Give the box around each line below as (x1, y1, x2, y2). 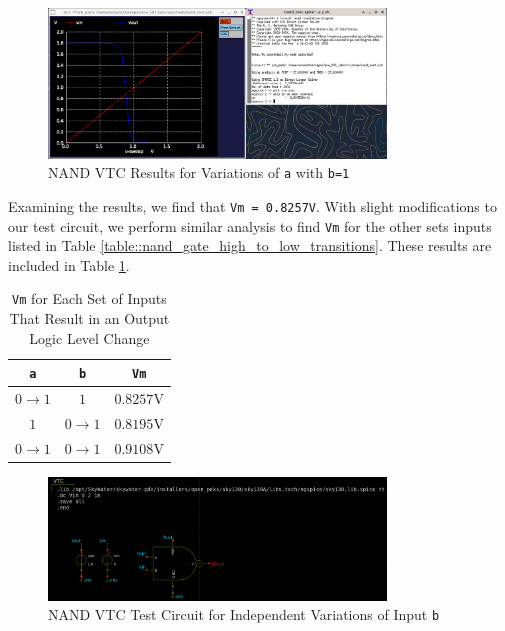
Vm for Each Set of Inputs (12, 288, 167, 309)
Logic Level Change (29, 327, 150, 348)
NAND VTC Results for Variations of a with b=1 (48, 162, 350, 183)
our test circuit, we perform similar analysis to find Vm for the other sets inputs (8, 215, 492, 236)
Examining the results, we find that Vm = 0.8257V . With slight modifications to (8, 195, 497, 216)
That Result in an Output (9, 308, 170, 329)
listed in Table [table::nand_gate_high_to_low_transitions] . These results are (8, 235, 492, 256)
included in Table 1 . (8, 254, 130, 275)
